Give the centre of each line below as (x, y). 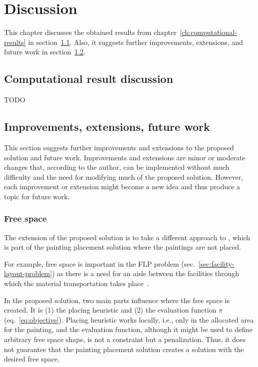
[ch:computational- (208, 32)
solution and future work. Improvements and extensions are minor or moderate (125, 157)
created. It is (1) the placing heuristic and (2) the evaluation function (110, 310)
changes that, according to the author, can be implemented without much (117, 167)
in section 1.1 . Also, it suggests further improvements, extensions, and (135, 42)
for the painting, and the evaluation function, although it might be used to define (128, 329)
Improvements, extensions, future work (107, 127)
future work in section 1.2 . (45, 52)
